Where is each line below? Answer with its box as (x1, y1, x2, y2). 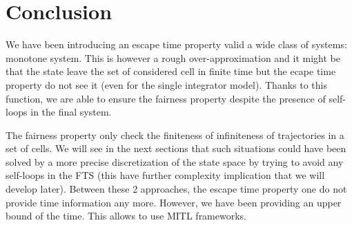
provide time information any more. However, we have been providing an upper (6, 195, 342, 209)
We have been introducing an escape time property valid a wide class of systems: (6, 37, 347, 52)
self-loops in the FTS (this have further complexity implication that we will (6, 168, 325, 182)
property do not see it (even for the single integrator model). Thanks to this (6, 77, 328, 92)
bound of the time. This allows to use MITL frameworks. (6, 208, 247, 223)
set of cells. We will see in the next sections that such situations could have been (6, 141, 346, 156)
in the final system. (30, 105, 112, 119)
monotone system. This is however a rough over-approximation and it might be (6, 50, 341, 65)
